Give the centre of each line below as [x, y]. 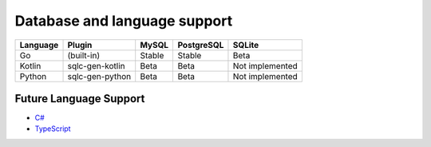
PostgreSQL [201, 45]
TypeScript [53, 129]
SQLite [246, 45]
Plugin [80, 45]
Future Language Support [80, 99]
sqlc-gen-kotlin [96, 66]
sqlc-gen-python [99, 76]
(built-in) [84, 55]
